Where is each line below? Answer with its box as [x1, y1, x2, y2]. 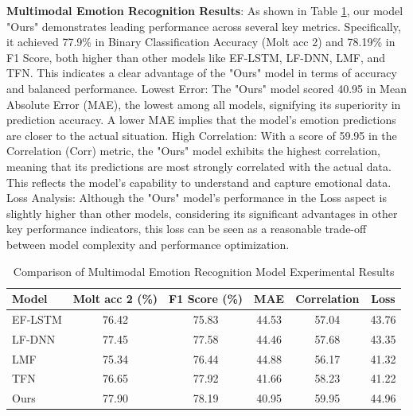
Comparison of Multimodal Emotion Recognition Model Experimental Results [13, 262, 395, 279]
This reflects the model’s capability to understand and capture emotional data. [6, 173, 392, 190]
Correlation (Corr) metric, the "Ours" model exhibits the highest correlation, [6, 142, 380, 159]
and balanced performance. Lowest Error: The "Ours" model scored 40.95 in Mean [6, 80, 407, 96]
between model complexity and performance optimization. [6, 235, 290, 252]
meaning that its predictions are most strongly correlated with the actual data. [6, 157, 392, 174]
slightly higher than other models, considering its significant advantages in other [6, 204, 398, 221]
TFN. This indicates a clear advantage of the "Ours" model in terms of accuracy [6, 64, 397, 81]
